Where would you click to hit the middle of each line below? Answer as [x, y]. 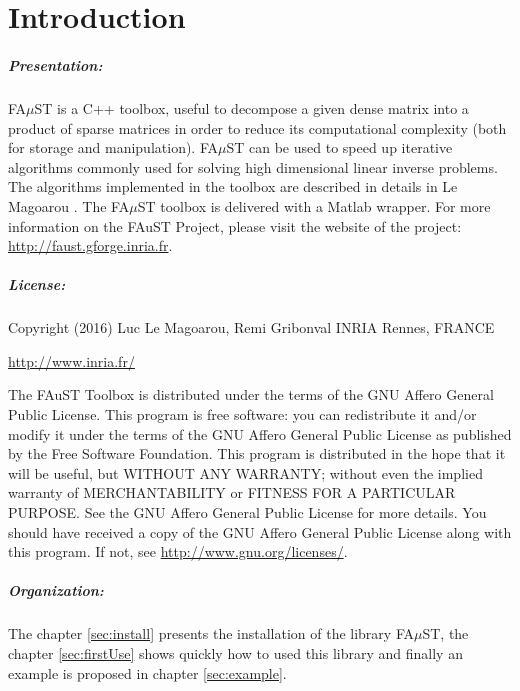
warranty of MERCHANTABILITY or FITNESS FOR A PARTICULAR [232, 492]
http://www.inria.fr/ [71, 360]
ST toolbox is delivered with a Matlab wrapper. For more [314, 205]
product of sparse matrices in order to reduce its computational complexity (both [257, 127]
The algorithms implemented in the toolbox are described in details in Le [233, 186]
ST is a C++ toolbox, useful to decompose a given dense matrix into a [251, 107]
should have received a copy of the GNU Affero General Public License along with [260, 531]
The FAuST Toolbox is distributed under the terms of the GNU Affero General [251, 394]
